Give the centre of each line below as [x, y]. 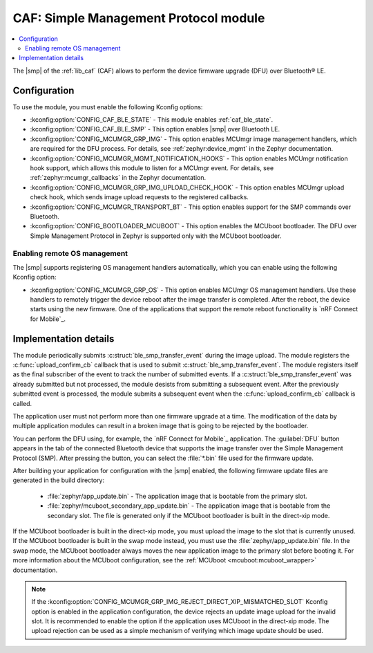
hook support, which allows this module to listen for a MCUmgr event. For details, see [152, 168]
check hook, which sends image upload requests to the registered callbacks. [139, 197]
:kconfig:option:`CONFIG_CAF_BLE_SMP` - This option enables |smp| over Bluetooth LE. [155, 129]
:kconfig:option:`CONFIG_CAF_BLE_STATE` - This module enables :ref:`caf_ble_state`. [151, 120]
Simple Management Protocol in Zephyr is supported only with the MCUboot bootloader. [156, 236]
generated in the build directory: [59, 480]
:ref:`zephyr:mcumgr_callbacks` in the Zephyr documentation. [118, 178]
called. [22, 403]
